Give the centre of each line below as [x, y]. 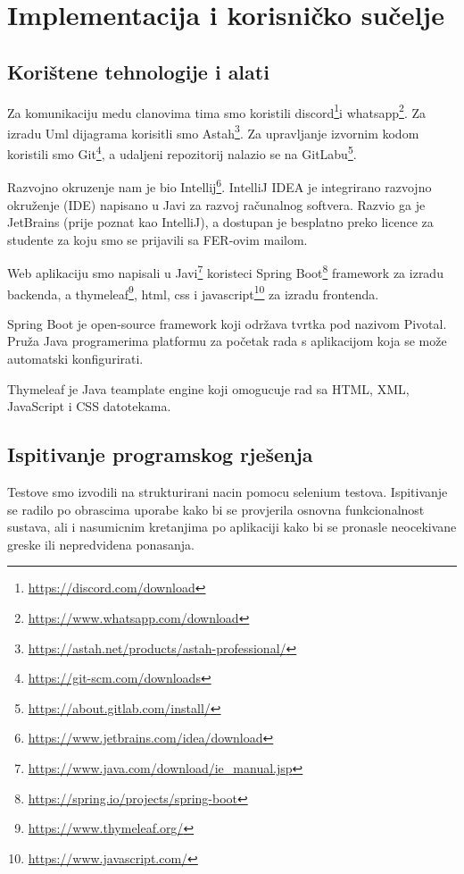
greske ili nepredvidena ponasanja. [101, 544]
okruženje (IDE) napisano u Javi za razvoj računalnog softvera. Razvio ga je [216, 204]
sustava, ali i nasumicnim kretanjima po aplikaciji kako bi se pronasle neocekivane [232, 527]
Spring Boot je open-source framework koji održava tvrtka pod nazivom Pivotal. [227, 323]
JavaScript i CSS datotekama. [89, 406]
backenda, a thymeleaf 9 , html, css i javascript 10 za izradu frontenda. [193, 292]
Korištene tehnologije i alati [138, 71]
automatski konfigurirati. [75, 359]
